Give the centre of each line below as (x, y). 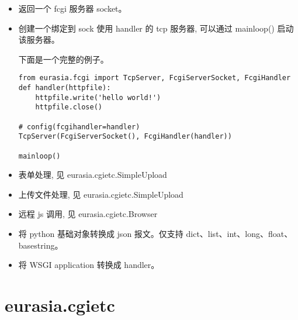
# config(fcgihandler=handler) (79, 127)
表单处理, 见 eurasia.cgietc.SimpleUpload (93, 175)
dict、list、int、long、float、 (239, 234)
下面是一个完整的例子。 (63, 59)
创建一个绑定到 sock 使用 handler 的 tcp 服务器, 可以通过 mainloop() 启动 (156, 28)
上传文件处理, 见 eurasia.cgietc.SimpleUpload (101, 194)
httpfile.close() (69, 107)
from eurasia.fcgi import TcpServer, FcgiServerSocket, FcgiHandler (155, 78)
